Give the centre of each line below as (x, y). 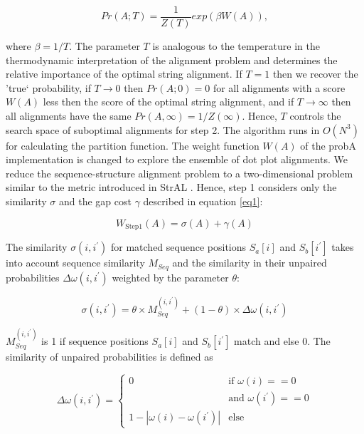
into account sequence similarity (75, 263)
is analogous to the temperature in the (236, 46)
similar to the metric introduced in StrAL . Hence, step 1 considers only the (171, 187)
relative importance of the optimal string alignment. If (124, 74)
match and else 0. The (282, 341)
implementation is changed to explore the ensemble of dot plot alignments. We (177, 159)
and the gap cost (95, 201)
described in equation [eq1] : (203, 201)
